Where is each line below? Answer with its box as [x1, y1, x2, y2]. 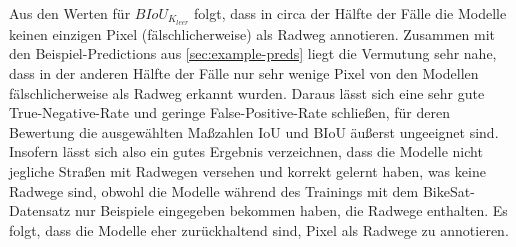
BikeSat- [422, 180, 475, 201]
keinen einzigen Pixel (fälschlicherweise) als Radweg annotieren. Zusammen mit [9, 23, 496, 44]
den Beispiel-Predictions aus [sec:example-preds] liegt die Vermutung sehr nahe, [9, 43, 497, 64]
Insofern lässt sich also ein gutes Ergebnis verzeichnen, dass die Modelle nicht [9, 141, 483, 162]
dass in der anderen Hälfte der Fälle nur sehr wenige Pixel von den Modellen [9, 63, 479, 84]
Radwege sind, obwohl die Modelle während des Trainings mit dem [9, 180, 419, 201]
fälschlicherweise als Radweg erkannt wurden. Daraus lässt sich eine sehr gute [9, 82, 485, 103]
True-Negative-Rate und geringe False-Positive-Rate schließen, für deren [9, 102, 450, 123]
